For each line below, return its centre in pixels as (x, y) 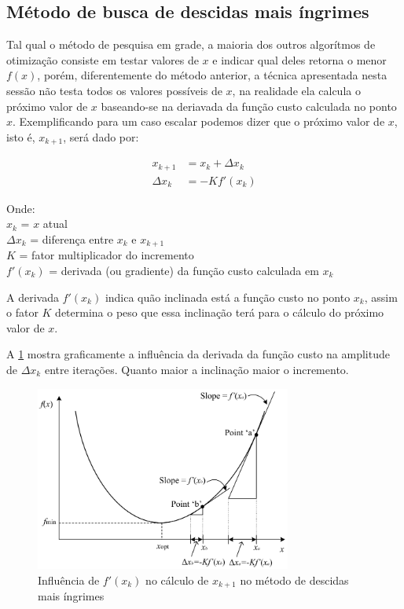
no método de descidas (294, 580)
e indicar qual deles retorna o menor (299, 59)
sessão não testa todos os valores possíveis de (114, 90)
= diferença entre (72, 238)
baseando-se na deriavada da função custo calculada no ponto (249, 106)
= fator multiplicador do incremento (107, 255)
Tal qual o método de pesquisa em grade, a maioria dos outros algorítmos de (191, 44)
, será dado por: (101, 136)
